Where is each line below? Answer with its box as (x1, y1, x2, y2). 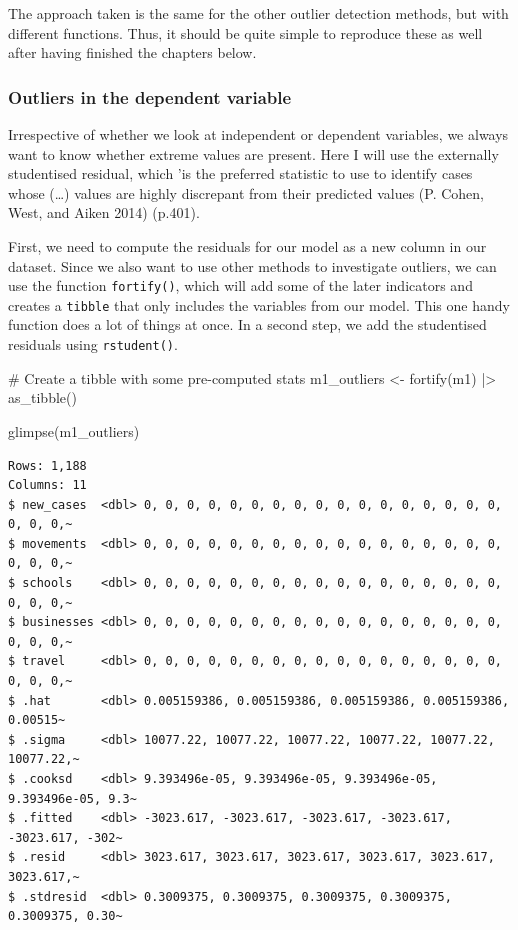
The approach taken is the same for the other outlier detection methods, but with (8, 3, 509, 23)
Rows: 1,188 (8, 458, 87, 473)
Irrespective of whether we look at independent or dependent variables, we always (8, 124, 509, 144)
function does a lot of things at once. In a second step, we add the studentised (8, 314, 487, 335)
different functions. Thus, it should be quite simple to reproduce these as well (8, 22, 483, 43)
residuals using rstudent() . (8, 334, 178, 355)
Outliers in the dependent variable (8, 84, 292, 109)
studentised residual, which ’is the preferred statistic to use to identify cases (8, 163, 473, 184)
